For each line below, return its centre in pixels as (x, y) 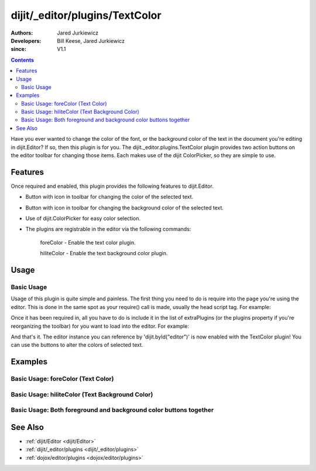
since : (18, 49)
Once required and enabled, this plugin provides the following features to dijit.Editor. (112, 186)
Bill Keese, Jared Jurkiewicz (91, 40)
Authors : (22, 33)
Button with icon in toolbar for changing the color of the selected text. (109, 197)
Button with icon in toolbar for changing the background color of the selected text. (125, 208)
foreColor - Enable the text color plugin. (88, 242)
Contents (23, 60)
